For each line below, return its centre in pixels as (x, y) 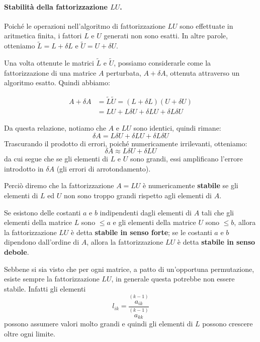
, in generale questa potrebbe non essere (173, 279)
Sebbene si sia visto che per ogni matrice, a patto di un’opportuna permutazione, (129, 269)
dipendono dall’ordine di (42, 242)
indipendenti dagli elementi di (146, 212)
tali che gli (218, 212)
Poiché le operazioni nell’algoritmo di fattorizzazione (85, 25)
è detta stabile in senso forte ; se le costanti (142, 232)
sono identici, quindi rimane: (177, 128)
